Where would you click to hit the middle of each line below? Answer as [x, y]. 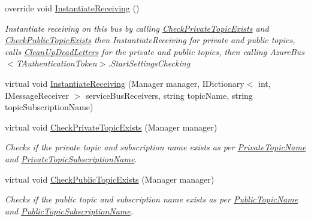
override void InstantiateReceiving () [72, 8]
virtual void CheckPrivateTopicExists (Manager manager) [111, 127]
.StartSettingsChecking [149, 63]
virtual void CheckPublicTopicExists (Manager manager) [110, 179]
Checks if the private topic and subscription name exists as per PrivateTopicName [155, 147]
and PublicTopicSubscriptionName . [69, 211]
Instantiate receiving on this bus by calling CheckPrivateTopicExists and [137, 28]
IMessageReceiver [37, 95]
